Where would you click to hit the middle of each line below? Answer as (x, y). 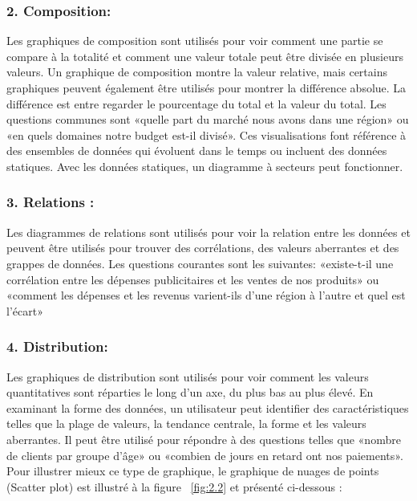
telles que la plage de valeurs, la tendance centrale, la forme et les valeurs (186, 424)
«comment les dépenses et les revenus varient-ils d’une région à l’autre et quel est (206, 295)
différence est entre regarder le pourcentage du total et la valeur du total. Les (196, 103)
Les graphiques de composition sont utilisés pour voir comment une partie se (195, 41)
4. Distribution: (57, 346)
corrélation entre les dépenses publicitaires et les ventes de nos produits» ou (193, 279)
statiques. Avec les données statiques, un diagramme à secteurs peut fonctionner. (205, 166)
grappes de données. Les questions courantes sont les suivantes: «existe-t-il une (200, 263)
